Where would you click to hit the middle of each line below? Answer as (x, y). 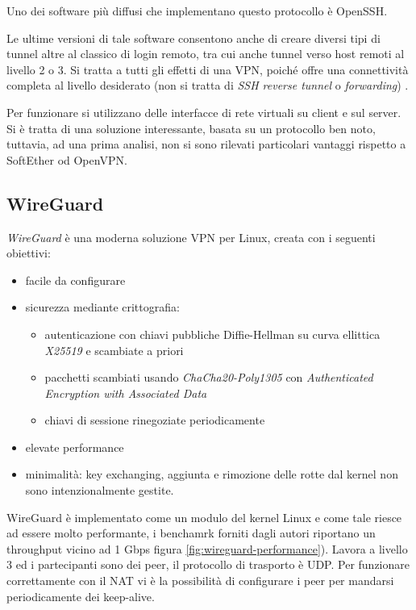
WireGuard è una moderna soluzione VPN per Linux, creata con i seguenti (191, 237)
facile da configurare (75, 280)
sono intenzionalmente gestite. (100, 490)
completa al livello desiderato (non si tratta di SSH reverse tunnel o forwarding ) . (208, 85)
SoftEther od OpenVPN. (67, 159)
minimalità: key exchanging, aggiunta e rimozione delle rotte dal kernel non (212, 474)
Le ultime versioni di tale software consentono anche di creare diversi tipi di (193, 38)
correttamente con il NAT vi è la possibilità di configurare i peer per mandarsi (200, 581)
